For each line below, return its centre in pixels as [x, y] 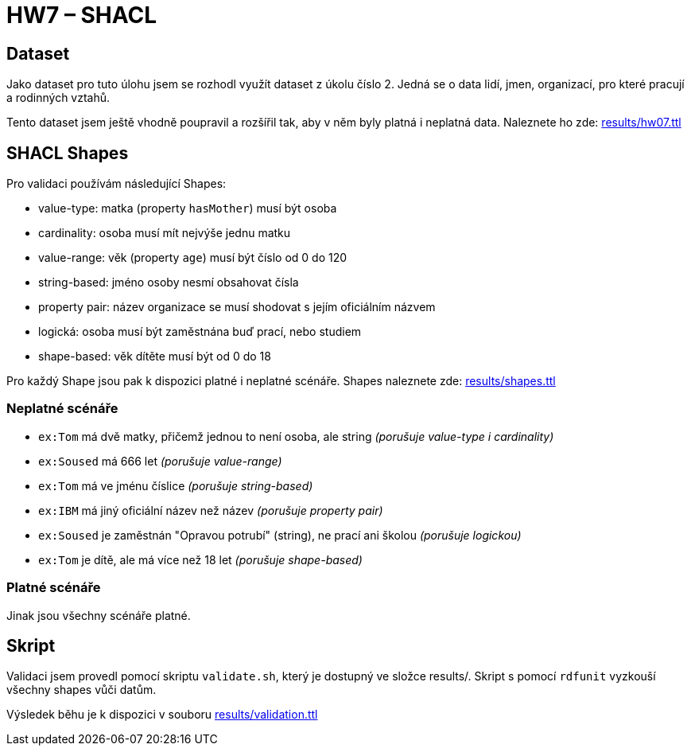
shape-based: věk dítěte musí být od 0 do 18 [155, 357]
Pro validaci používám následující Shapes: [116, 184]
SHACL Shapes [68, 153]
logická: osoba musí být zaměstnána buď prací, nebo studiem [200, 332]
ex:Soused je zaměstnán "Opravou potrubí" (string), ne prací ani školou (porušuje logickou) [280, 535]
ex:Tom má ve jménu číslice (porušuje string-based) [176, 485]
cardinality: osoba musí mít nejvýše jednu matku [165, 233]
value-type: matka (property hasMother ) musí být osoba [188, 208]
